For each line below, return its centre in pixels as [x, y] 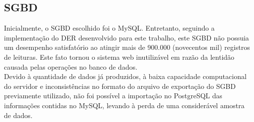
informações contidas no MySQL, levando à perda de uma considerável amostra [124, 105]
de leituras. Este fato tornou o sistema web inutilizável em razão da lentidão [119, 57]
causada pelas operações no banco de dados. [71, 66]
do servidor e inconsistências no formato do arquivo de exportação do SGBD [120, 86]
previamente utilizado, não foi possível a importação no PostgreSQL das [113, 96]
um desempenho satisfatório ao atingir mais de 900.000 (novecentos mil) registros [127, 47]
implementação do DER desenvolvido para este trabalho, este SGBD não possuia [127, 37]
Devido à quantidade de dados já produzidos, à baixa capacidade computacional [125, 76]
